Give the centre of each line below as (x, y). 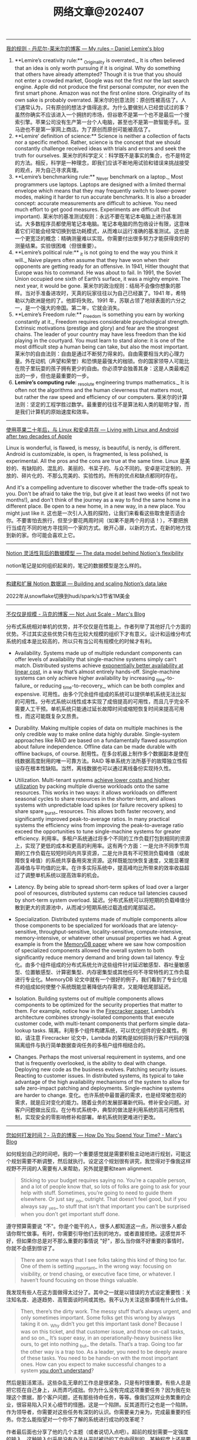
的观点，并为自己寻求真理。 (48, 170)
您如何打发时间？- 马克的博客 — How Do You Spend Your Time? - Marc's (94, 1135)
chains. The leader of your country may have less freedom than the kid (100, 334)
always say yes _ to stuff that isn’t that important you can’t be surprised (105, 1207)
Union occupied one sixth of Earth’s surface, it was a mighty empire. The (102, 278)
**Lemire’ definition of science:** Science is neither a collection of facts (102, 136)
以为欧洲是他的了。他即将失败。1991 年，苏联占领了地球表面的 (95, 300)
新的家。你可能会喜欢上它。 (44, 535)
